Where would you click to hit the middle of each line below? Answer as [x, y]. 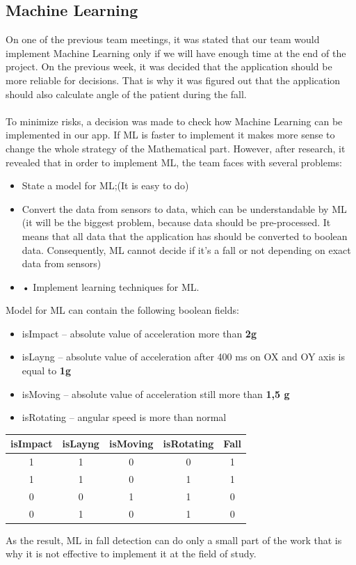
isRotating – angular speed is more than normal [124, 417]
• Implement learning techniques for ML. [111, 286]
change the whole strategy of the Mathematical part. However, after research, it [176, 148]
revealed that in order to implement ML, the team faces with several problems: [174, 162]
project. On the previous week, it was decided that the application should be [169, 66]
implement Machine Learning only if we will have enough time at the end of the [176, 53]
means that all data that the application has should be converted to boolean [185, 236]
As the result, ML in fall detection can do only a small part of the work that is [174, 540]
